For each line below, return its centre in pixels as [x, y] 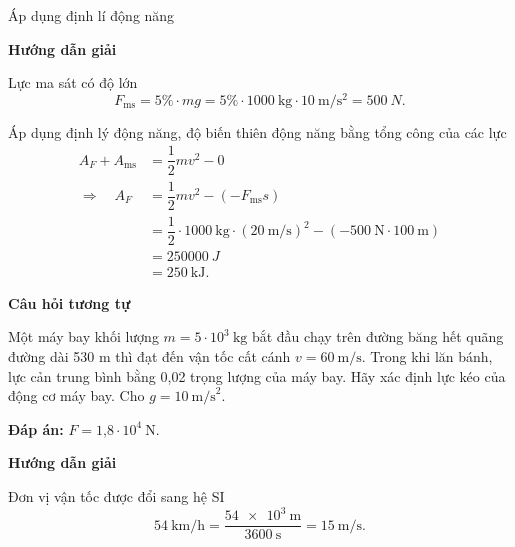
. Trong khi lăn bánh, [427, 355]
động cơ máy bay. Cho [76, 395]
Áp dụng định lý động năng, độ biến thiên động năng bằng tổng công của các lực [257, 131]
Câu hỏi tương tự [69, 302]
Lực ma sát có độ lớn [73, 82]
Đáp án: [36, 428]
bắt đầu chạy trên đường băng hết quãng [377, 336]
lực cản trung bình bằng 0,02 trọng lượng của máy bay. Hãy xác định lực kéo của [257, 375]
